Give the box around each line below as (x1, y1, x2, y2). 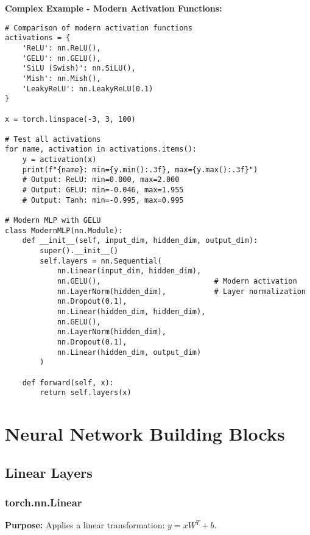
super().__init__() (40, 247, 119, 256)
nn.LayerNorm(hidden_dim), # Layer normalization (57, 287, 306, 296)
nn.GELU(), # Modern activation (57, 277, 297, 285)
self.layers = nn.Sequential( (40, 256, 162, 265)
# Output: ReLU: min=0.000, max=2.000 (22, 175, 180, 184)
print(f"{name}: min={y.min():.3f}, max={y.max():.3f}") (22, 165, 258, 174)
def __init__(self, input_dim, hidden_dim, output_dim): (22, 236, 258, 245)
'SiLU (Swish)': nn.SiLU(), (22, 64, 136, 73)
